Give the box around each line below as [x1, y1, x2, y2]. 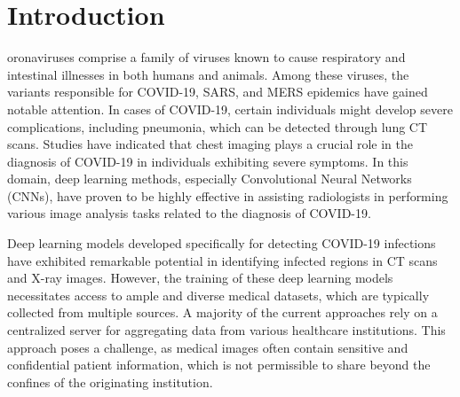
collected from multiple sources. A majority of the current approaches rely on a [7, 303, 438, 322]
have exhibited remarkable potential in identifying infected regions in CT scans [7, 251, 438, 269]
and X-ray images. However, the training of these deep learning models [7, 269, 393, 287]
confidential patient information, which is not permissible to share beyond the [7, 355, 431, 374]
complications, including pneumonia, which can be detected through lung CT [7, 117, 428, 136]
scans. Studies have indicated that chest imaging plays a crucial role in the [7, 135, 414, 153]
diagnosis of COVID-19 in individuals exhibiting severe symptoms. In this [7, 152, 408, 170]
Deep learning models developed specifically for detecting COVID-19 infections [7, 234, 436, 253]
